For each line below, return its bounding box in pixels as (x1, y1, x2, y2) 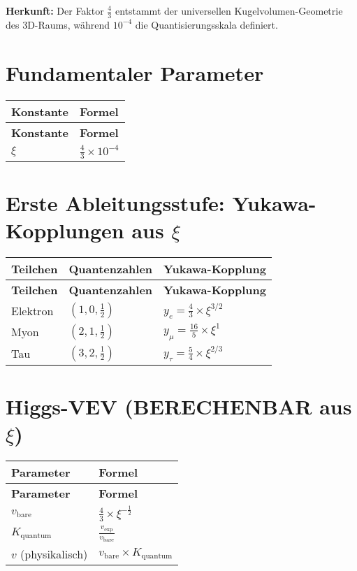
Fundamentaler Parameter (6, 58, 264, 87)
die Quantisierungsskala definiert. (135, 17, 278, 31)
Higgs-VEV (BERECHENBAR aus (6, 391, 352, 420)
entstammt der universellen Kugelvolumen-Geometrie (115, 3, 343, 17)
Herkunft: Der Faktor (6, 3, 104, 17)
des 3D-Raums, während (6, 17, 110, 31)
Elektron (11, 302, 54, 319)
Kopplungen (6, 216, 124, 245)
